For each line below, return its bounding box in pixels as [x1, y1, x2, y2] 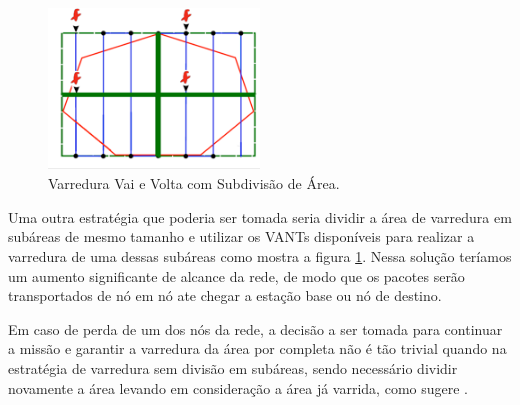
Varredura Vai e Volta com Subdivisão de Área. [48, 173, 340, 194]
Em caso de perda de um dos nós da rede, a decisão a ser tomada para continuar [8, 318, 503, 339]
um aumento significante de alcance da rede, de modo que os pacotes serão [8, 265, 465, 286]
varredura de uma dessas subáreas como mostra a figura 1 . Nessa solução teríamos [8, 246, 512, 267]
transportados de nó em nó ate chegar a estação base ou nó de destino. [8, 285, 442, 306]
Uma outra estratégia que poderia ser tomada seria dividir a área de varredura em [8, 206, 512, 227]
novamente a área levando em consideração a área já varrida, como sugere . [8, 377, 468, 398]
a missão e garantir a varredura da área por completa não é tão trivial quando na [8, 338, 507, 359]
